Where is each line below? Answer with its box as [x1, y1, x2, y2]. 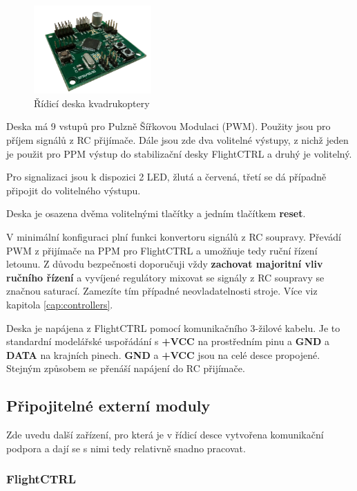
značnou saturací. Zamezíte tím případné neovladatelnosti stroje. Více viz [6, 284, 318, 298]
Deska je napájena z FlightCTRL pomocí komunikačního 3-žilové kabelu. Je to [6, 320, 340, 335]
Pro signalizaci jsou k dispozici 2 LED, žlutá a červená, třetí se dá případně [6, 169, 327, 184]
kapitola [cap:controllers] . [6, 297, 113, 311]
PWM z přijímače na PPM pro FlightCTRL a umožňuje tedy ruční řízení [6, 243, 318, 257]
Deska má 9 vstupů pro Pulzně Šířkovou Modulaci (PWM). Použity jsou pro [6, 119, 331, 133]
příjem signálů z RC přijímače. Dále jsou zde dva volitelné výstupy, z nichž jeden [6, 132, 349, 147]
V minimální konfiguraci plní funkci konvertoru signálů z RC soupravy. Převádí [6, 229, 341, 243]
